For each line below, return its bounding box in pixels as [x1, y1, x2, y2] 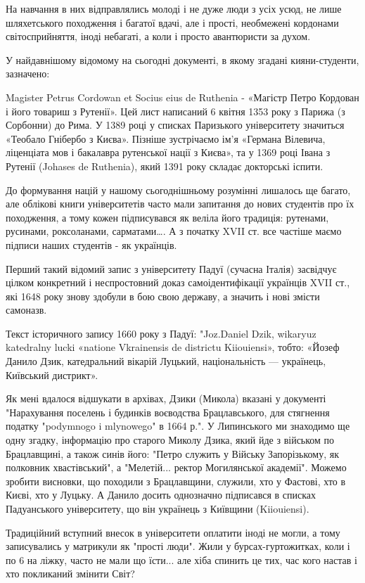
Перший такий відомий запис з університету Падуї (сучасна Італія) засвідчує [6, 261, 337, 276]
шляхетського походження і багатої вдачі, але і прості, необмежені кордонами [6, 15, 339, 30]
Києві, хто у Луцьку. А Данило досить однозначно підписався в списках [6, 487, 316, 502]
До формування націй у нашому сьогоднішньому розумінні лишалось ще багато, [6, 182, 351, 197]
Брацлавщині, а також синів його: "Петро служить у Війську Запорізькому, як [6, 446, 339, 461]
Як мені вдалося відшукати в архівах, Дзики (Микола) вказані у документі [6, 391, 326, 406]
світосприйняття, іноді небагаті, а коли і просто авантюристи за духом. [6, 29, 311, 44]
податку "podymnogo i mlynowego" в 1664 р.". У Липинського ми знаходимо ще [6, 418, 350, 433]
